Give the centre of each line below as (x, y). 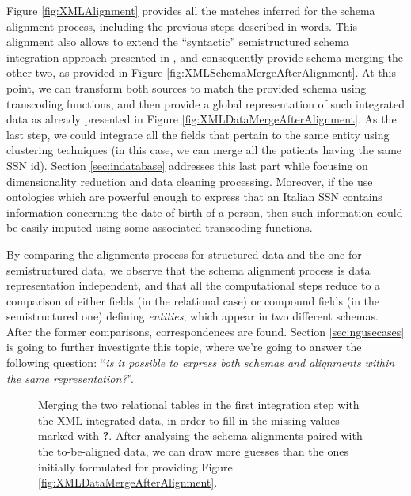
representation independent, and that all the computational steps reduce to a (194, 285)
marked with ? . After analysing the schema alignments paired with (200, 435)
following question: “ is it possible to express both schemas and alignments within (201, 363)
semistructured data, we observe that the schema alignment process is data (188, 269)
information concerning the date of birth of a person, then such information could (205, 212)
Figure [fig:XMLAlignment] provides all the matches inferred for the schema (191, 10)
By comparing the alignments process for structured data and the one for (184, 254)
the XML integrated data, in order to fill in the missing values (189, 420)
